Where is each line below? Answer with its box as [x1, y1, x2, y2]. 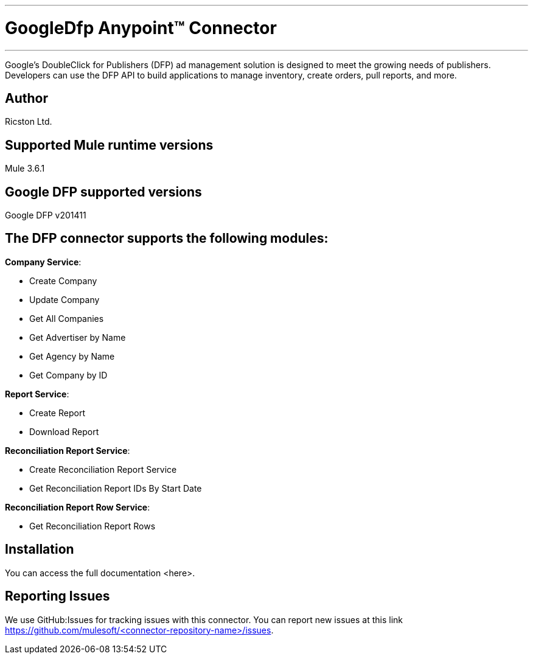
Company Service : [5, 256, 82, 267]
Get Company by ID [29, 369, 108, 380]
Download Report [29, 426, 99, 437]
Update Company [29, 294, 100, 305]
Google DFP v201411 [5, 210, 86, 221]
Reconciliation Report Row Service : [5, 501, 150, 512]
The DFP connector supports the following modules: [5, 231, 329, 246]
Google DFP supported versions [5, 184, 202, 200]
